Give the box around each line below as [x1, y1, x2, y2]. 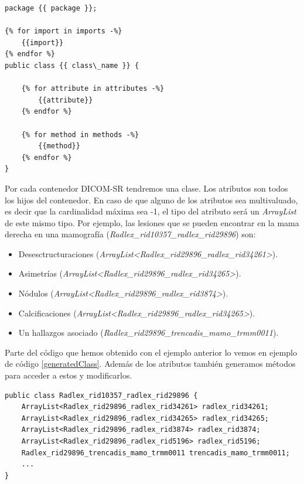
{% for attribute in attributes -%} [21, 84, 165, 93]
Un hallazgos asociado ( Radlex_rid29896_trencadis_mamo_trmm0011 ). [18, 326, 279, 339]
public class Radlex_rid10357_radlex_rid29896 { [5, 391, 198, 400]
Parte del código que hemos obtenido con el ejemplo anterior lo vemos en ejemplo [5, 346, 297, 358]
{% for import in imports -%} [5, 27, 122, 36]
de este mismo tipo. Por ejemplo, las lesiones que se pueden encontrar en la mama [5, 216, 299, 229]
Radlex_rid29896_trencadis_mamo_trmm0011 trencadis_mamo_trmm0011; [21, 448, 290, 457]
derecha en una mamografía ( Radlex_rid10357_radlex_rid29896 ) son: [5, 228, 256, 240]
